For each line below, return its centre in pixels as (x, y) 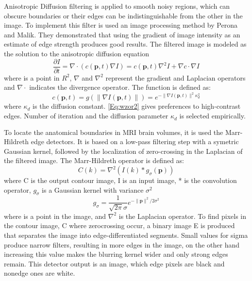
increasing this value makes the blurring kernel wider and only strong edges (116, 254)
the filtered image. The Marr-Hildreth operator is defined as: (94, 160)
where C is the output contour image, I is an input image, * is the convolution (120, 180)
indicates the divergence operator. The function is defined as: (120, 87)
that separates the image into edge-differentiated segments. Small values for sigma (126, 235)
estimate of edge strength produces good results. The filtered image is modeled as (125, 44)
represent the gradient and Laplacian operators (176, 77)
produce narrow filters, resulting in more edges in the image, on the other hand (122, 244)
